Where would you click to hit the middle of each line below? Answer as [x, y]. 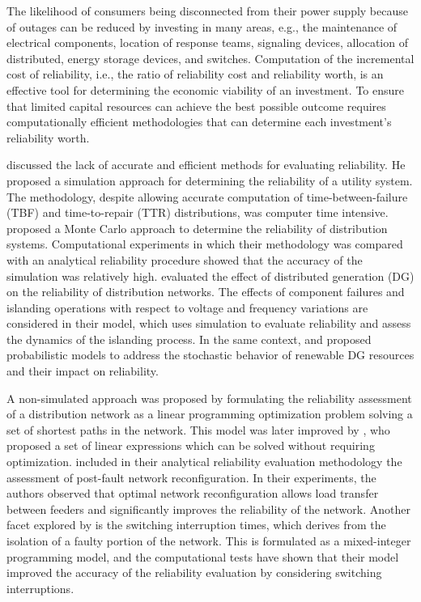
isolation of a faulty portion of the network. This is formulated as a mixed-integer [209, 541]
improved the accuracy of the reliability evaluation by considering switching [194, 572]
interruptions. [40, 588]
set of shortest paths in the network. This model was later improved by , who [198, 429]
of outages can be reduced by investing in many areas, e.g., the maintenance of [202, 26]
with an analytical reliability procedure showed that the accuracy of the [185, 259]
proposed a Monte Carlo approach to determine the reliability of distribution [197, 228]
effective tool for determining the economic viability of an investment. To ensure [206, 89]
